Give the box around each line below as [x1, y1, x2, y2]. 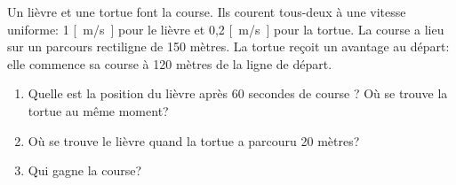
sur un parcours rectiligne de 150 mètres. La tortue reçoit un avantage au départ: [7, 37, 450, 56]
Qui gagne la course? [28, 161, 142, 180]
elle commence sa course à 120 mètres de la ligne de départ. [7, 54, 332, 73]
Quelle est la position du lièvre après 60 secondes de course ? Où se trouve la [28, 84, 448, 103]
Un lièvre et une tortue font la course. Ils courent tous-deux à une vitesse [7, 3, 406, 20]
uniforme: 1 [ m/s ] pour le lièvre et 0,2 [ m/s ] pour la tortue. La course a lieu [7, 19, 444, 38]
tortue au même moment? [28, 101, 169, 119]
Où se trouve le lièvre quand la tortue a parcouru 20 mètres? [28, 131, 360, 150]
